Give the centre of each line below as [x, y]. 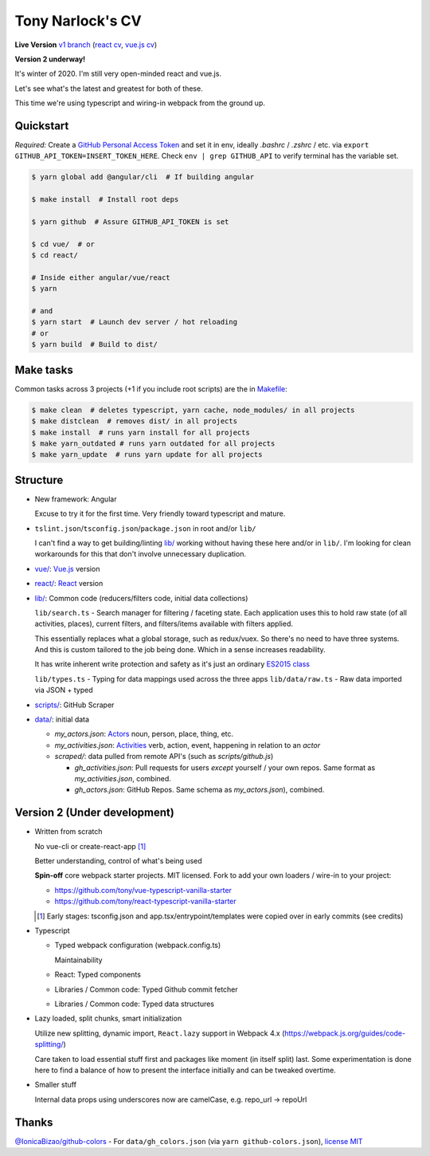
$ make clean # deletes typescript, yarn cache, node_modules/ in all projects [193, 410]
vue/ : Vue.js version [67, 568]
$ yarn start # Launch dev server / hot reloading [135, 322]
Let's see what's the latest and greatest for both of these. [109, 88]
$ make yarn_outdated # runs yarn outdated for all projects [153, 443]
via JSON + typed [64, 690]
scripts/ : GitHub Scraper [74, 705]
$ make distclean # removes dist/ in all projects [135, 421]
